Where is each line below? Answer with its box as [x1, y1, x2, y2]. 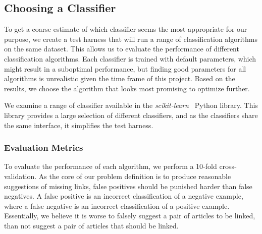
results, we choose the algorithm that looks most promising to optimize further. [4, 83, 250, 93]
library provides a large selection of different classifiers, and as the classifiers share [4, 109, 258, 120]
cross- [219, 161, 237, 171]
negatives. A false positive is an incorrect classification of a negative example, [4, 191, 243, 201]
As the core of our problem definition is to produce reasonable [38, 170, 231, 181]
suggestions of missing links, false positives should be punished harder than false [4, 181, 252, 191]
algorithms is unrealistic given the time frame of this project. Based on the [4, 73, 235, 84]
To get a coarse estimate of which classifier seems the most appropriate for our [4, 24, 247, 34]
